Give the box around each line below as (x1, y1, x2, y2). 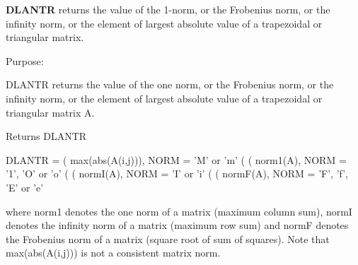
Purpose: (6, 53, 44, 68)
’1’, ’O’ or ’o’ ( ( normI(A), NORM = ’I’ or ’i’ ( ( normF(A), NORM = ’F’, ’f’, (6, 166, 348, 181)
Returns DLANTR (6, 129, 87, 143)
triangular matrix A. (6, 105, 95, 119)
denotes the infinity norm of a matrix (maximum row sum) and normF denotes (6, 218, 349, 232)
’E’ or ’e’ (6, 179, 44, 194)
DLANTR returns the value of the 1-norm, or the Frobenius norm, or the (6, 2, 330, 16)
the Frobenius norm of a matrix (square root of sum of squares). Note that (6, 231, 330, 246)
